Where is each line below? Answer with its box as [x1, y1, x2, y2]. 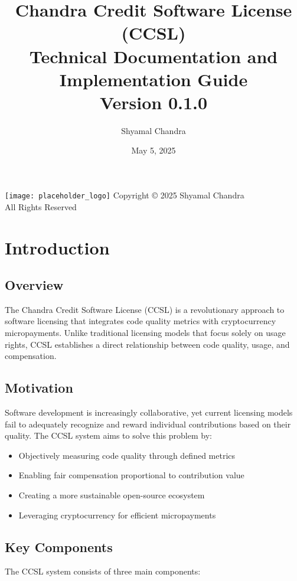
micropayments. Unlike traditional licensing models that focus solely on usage [5, 327, 286, 339]
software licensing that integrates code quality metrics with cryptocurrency [5, 315, 276, 327]
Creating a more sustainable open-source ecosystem [18, 489, 205, 501]
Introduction [5, 235, 110, 259]
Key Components [5, 537, 113, 556]
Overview [5, 276, 64, 294]
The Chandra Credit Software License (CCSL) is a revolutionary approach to [5, 303, 285, 315]
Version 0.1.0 [99, 90, 208, 114]
